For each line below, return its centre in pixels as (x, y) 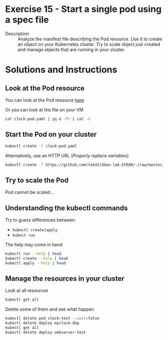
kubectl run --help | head (33, 254)
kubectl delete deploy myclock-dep (42, 323)
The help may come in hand (34, 245)
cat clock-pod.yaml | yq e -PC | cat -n (48, 119)
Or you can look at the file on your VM (44, 110)
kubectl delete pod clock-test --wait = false (52, 319)
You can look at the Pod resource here (45, 100)
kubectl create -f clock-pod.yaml (41, 146)
